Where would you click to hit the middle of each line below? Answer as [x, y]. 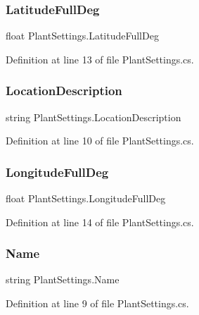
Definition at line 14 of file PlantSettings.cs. [100, 222]
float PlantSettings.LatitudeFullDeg [82, 36]
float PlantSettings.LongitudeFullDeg [86, 198]
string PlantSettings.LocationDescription [94, 117]
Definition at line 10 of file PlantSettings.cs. [100, 141]
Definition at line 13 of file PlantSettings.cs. [100, 59]
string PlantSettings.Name [63, 279]
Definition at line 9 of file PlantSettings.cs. [97, 303]
